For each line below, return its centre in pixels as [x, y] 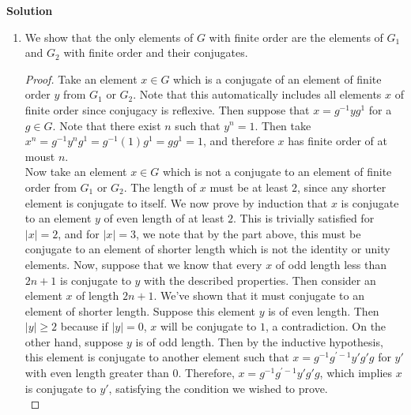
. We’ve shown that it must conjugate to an [259, 295]
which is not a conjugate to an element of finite [277, 172]
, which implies [356, 373]
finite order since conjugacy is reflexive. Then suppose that [167, 109]
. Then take [283, 125]
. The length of [160, 187]
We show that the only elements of [109, 37]
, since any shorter [342, 187]
